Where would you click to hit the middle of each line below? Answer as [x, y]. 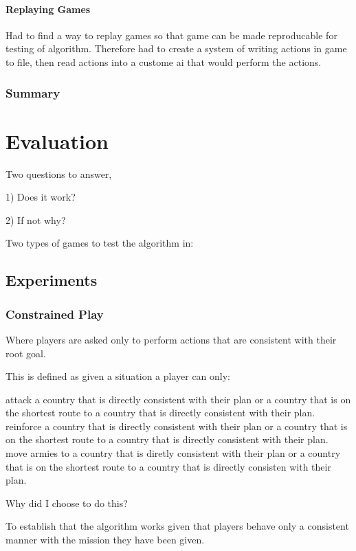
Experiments [52, 280]
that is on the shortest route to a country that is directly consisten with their [168, 466]
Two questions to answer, [59, 173]
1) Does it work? [41, 197]
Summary [33, 92]
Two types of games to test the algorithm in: [100, 243]
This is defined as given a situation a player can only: [118, 376]
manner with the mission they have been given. [105, 540]
